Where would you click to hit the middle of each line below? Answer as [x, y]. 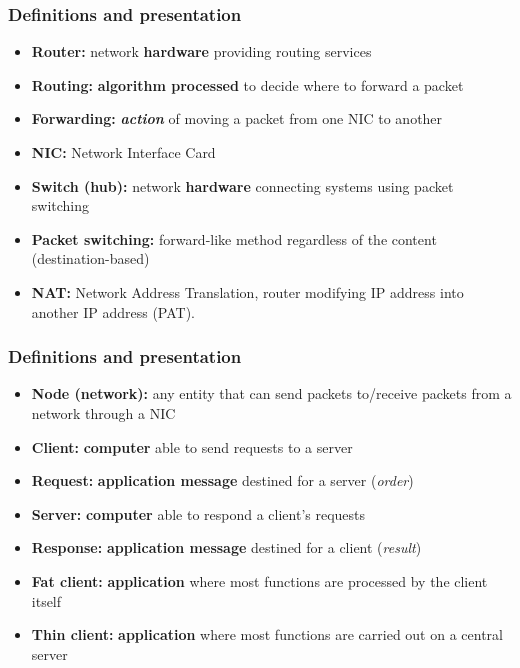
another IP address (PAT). [113, 311]
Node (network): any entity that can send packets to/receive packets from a [271, 393]
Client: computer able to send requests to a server [192, 446]
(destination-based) [90, 258]
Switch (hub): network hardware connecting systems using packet [242, 185]
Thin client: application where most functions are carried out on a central [267, 634]
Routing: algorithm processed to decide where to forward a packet [247, 84]
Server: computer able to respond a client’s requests [198, 513]
